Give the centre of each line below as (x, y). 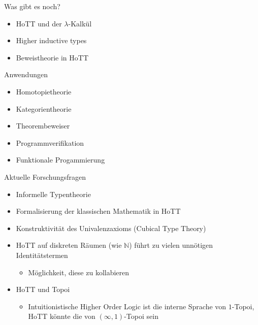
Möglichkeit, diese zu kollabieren (79, 272)
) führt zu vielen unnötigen (171, 245)
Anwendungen (26, 74)
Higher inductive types (51, 40)
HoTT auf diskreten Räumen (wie (69, 245)
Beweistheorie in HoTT (52, 57)
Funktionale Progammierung (60, 160)
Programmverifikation (50, 142)
